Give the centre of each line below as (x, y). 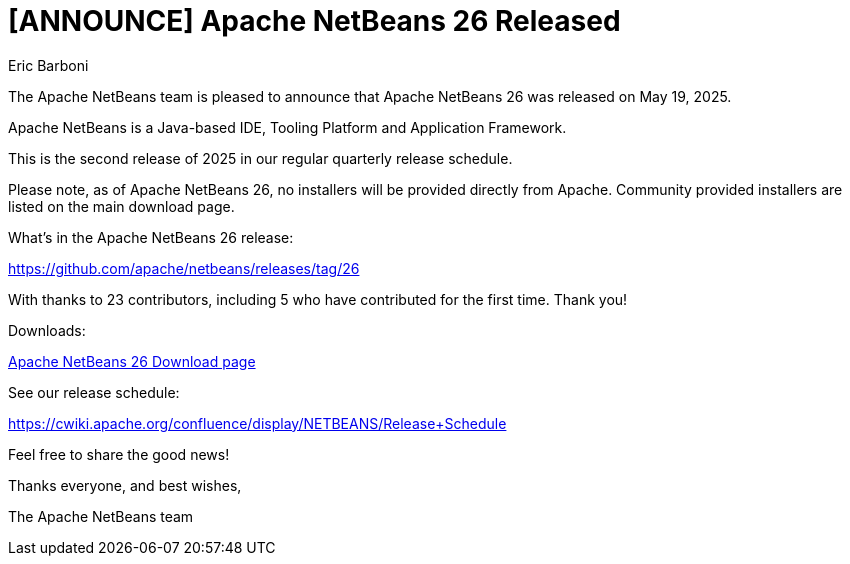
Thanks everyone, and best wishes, (125, 485)
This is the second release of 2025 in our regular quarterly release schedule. (260, 158)
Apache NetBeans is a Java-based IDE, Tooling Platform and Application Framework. (287, 127)
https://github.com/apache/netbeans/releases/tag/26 (184, 268)
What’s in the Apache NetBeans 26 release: (151, 237)
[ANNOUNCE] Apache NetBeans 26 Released (314, 21)
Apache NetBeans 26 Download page (132, 361)
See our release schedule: (94, 392)
